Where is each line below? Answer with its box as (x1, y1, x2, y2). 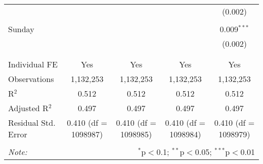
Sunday (8, 23, 34, 35)
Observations (8, 73, 54, 85)
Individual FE (8, 58, 58, 70)
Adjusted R (8, 102, 49, 114)
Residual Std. (8, 117, 56, 128)
